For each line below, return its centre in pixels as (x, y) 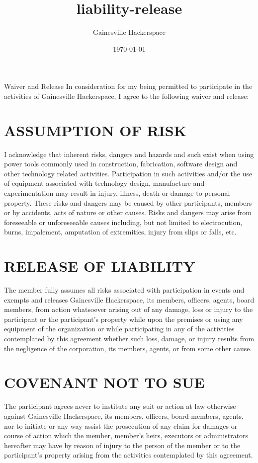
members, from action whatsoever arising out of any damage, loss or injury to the (129, 309)
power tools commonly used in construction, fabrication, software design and (121, 164)
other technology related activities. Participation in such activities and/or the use (128, 173)
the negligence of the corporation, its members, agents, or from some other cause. (128, 348)
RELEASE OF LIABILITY (100, 266)
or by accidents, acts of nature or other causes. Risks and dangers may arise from (128, 212)
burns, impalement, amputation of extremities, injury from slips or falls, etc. (120, 232)
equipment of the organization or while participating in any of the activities (119, 329)
